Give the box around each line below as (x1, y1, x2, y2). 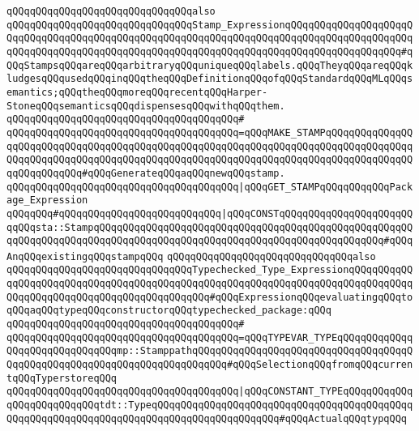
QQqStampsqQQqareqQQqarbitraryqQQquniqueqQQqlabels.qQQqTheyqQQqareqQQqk (6, 59, 413, 71)
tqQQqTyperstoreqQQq (6, 372, 118, 384)
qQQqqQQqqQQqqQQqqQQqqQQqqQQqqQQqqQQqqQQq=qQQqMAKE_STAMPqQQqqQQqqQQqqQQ (6, 126, 413, 139)
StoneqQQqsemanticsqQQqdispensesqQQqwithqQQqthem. (6, 100, 285, 112)
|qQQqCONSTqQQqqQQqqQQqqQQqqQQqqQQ (220, 207, 413, 220)
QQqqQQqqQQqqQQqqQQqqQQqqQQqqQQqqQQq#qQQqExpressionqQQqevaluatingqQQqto (6, 291, 413, 303)
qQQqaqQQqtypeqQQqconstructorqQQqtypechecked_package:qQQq (6, 305, 331, 317)
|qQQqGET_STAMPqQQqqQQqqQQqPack (238, 181, 413, 193)
